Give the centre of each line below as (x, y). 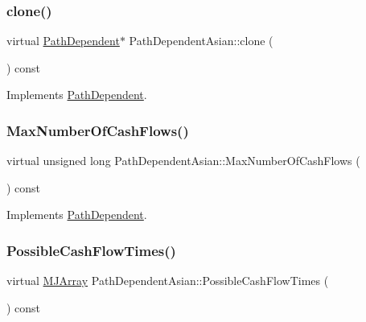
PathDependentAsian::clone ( (201, 41)
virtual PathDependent (63, 41)
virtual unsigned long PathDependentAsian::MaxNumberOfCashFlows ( (183, 161)
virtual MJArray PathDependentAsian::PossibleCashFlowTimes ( (168, 281)
